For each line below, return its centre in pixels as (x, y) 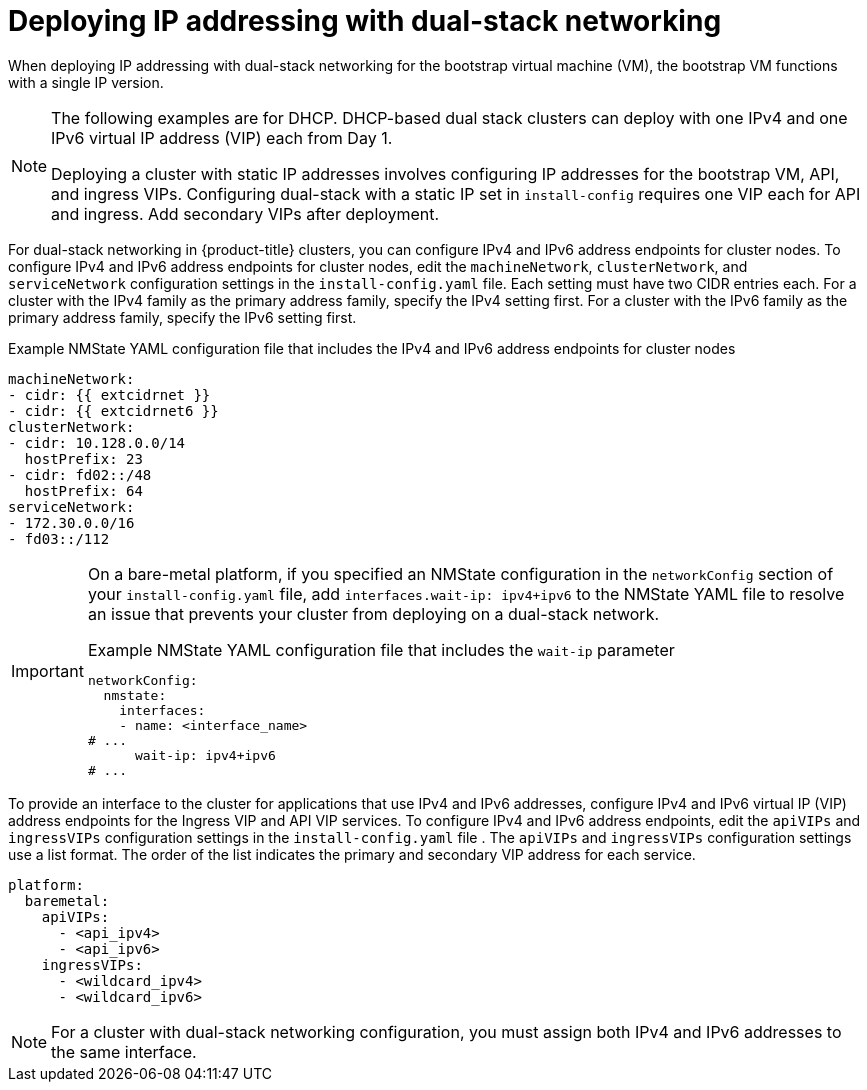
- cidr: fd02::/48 (80, 474)
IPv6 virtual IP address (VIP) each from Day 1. (222, 137)
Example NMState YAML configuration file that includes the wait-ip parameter (381, 649)
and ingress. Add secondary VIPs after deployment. (245, 213)
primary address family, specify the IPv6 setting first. (182, 317)
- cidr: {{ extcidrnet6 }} (113, 410)
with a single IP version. (86, 82)
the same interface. (124, 1051)
